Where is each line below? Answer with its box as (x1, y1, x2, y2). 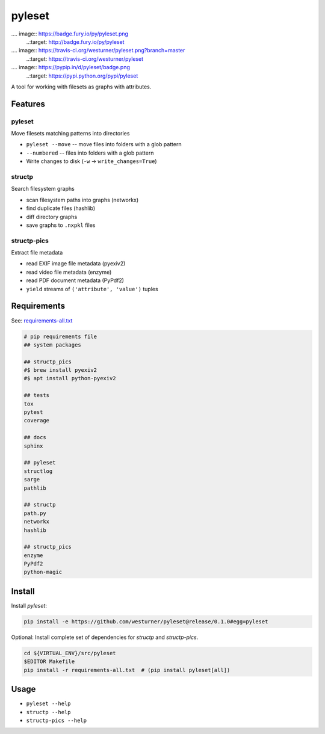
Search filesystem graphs (11, 185, 75, 193)
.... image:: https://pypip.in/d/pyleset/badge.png (11, 64, 131, 71)
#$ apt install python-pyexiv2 (23, 375, 117, 382)
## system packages (23, 341, 81, 348)
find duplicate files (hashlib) (26, 205, 96, 212)
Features (11, 99, 45, 109)
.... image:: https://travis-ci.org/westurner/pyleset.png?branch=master (11, 47, 185, 54)
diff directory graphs (26, 213, 78, 220)
